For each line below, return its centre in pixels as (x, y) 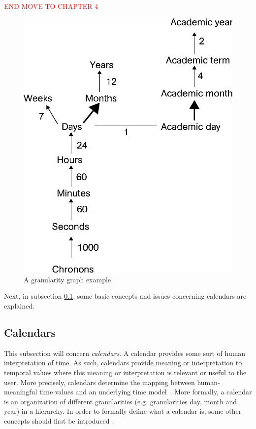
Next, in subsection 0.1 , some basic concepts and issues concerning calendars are (125, 296)
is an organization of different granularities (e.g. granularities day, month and (121, 401)
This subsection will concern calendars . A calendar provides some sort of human (125, 353)
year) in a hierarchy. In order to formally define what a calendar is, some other (123, 411)
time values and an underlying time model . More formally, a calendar (145, 392)
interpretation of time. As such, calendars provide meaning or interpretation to (123, 363)
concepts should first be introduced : (60, 420)
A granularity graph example (67, 279)
